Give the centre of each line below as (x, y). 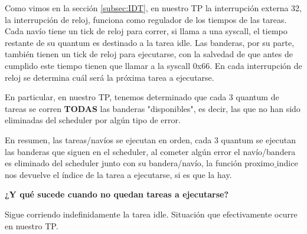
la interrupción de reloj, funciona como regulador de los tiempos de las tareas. (146, 19)
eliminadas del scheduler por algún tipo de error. (93, 120)
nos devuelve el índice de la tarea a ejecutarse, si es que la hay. (118, 174)
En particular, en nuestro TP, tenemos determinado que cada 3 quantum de (142, 97)
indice (287, 163)
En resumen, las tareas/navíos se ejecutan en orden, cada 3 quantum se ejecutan (151, 139)
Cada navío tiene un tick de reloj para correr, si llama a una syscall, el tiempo (146, 31)
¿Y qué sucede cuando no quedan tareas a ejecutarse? (117, 194)
